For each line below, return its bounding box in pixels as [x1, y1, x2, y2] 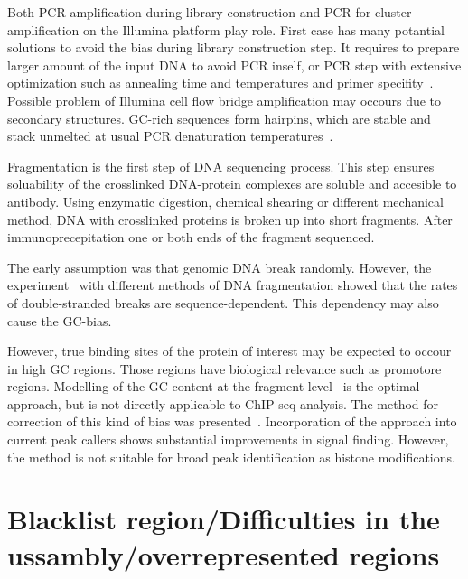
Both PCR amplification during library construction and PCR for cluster [7, 3, 412, 21]
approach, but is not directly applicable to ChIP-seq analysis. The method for [7, 394, 439, 413]
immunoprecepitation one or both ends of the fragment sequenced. [7, 228, 375, 247]
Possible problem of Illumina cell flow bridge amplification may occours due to [7, 90, 442, 109]
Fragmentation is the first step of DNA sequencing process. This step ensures [7, 156, 435, 175]
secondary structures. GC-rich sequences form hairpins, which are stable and [7, 108, 431, 127]
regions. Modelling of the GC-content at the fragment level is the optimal [7, 377, 420, 396]
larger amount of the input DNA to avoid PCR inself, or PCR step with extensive [7, 55, 462, 74]
